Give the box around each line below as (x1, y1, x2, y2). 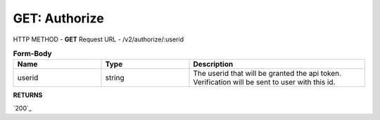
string (105, 73, 125, 83)
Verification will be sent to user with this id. (193, 77, 336, 87)
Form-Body (13, 49, 52, 59)
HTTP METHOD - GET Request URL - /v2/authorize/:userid (13, 35, 184, 44)
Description (193, 60, 234, 69)
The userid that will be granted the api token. (193, 69, 341, 79)
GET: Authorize (13, 11, 105, 26)
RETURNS (13, 91, 43, 100)
